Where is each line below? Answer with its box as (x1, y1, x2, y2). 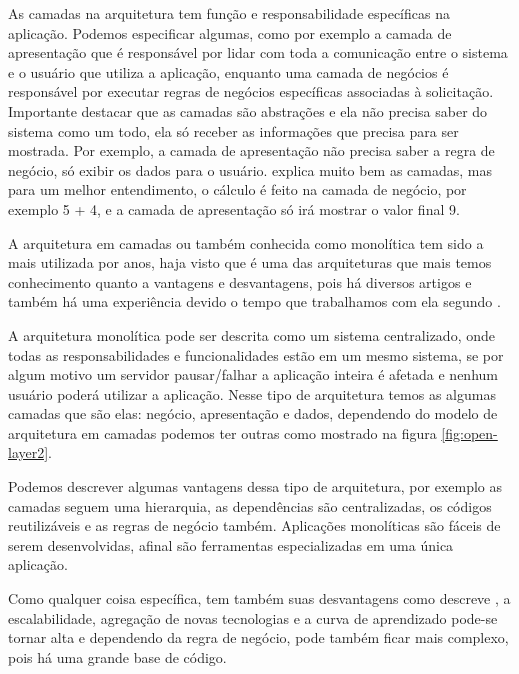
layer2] (8, 442, 49, 463)
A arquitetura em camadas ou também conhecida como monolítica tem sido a (8, 232, 484, 253)
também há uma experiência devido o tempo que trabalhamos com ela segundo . (8, 291, 501, 312)
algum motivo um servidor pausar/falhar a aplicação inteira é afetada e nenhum (8, 364, 498, 385)
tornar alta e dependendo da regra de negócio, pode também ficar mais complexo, (8, 627, 509, 648)
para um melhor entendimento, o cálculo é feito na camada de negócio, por (8, 179, 467, 200)
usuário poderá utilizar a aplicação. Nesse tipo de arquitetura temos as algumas (8, 383, 496, 404)
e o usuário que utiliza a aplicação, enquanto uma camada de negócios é (8, 61, 449, 82)
